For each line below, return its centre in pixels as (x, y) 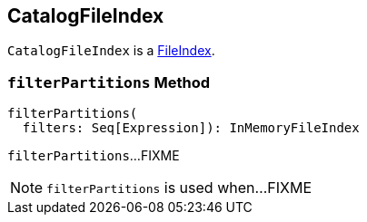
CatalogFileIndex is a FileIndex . (111, 51)
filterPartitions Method (109, 82)
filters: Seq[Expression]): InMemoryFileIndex (191, 128)
